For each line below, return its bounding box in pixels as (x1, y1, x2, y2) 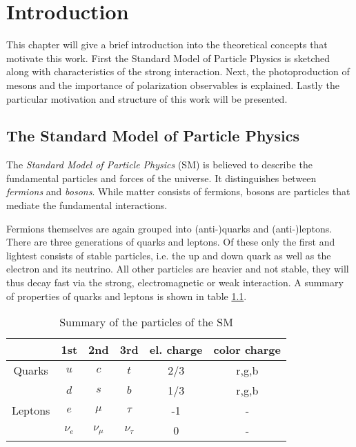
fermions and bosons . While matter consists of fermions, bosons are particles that (6, 184, 350, 199)
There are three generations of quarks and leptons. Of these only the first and (6, 235, 335, 249)
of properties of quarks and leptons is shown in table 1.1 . (6, 288, 247, 303)
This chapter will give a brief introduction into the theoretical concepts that (6, 37, 328, 52)
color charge (213, 341, 281, 358)
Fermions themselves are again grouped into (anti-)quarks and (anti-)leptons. (6, 221, 333, 235)
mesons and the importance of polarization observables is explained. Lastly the (6, 77, 339, 92)
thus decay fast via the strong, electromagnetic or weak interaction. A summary (6, 275, 344, 290)
